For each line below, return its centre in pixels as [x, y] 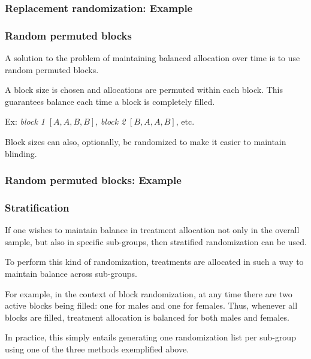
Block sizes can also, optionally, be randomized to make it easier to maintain [146, 142]
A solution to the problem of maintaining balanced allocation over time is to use [153, 58]
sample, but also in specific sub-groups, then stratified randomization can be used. [156, 241]
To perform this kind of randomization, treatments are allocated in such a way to [154, 262]
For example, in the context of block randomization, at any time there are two [149, 293]
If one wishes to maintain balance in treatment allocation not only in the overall [152, 230]
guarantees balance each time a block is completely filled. [110, 101]
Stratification [37, 207]
